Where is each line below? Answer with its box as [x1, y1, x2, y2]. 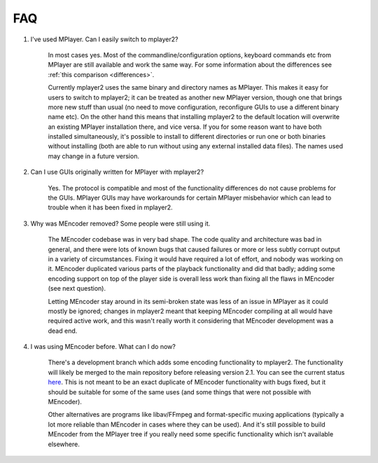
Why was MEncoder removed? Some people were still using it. [30, 219, 211, 228]
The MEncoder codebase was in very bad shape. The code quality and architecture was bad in [48, 235, 322, 244]
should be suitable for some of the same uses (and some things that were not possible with [48, 387, 311, 396]
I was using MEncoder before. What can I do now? [30, 343, 176, 351]
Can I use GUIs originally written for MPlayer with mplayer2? [30, 168, 204, 177]
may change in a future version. [48, 151, 140, 160]
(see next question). [48, 284, 106, 293]
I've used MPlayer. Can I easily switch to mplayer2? [30, 35, 178, 43]
